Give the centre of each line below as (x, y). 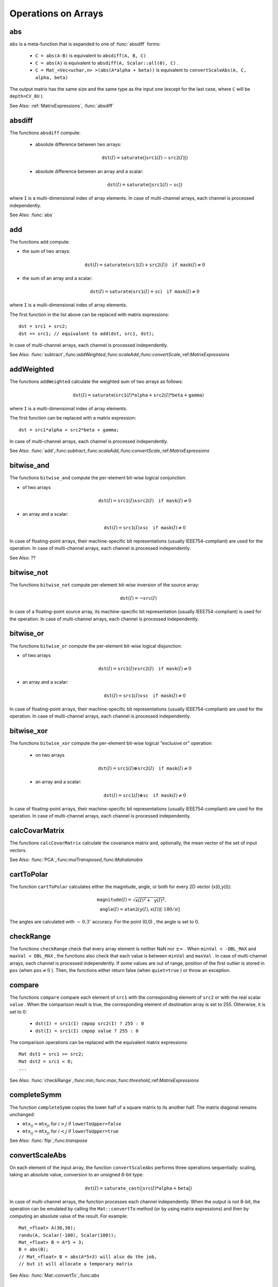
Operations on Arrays (57, 13)
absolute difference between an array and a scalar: (89, 171)
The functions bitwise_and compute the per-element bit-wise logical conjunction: (98, 478)
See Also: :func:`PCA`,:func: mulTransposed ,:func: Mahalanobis (76, 859)
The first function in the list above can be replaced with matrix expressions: (89, 315)
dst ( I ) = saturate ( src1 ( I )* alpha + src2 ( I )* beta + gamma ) (138, 395)
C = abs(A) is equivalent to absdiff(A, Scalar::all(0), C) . (107, 63)
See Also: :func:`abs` (32, 215)
